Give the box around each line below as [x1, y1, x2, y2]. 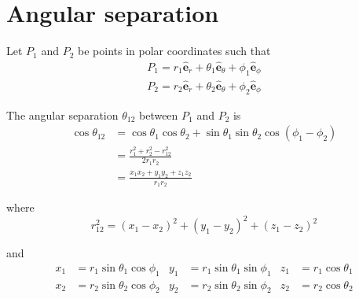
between [138, 106, 178, 123]
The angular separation [6, 106, 119, 123]
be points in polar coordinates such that [78, 42, 271, 59]
